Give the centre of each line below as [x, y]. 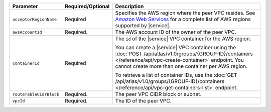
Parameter [25, 6]
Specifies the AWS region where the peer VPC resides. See [185, 13]
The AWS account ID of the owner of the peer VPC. [176, 32]
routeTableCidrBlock [36, 94]
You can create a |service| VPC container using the [175, 47]
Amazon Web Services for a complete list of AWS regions [183, 19]
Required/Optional [87, 6]
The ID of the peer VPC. [143, 101]
